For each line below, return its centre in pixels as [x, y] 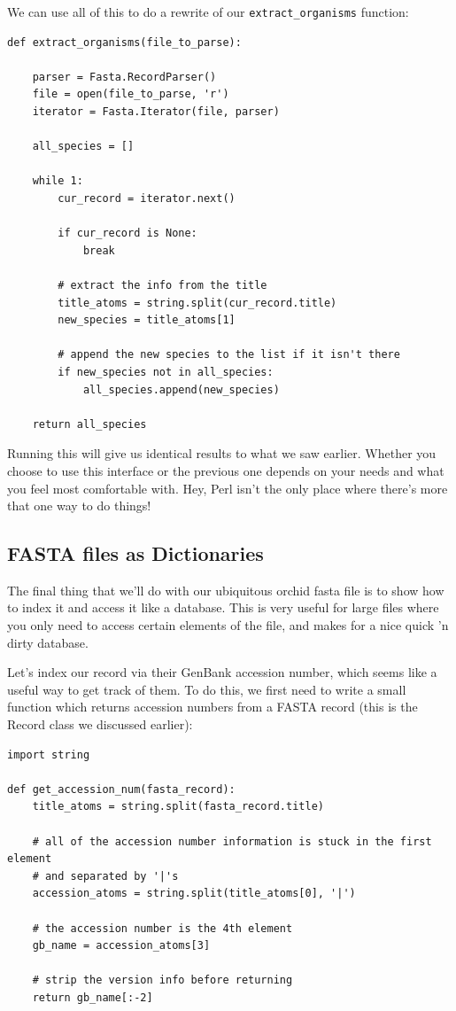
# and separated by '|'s [105, 876]
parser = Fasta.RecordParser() [124, 77]
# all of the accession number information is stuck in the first [232, 841]
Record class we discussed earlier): [100, 724]
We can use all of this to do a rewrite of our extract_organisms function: [208, 12]
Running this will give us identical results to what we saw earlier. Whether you [222, 453]
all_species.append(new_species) [181, 389]
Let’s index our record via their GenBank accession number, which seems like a [222, 672]
